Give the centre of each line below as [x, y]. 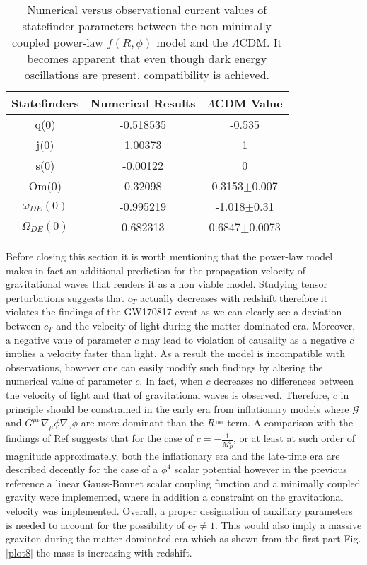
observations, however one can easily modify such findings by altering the [164, 367]
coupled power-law [57, 42]
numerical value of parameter [69, 381]
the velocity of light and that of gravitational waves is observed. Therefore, [168, 394]
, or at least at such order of [294, 438]
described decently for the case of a [82, 469]
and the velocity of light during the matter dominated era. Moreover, [206, 325]
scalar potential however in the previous [261, 469]
